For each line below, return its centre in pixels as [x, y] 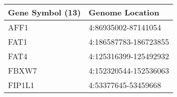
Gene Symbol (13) [44, 12]
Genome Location [124, 12]
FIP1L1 [21, 85]
